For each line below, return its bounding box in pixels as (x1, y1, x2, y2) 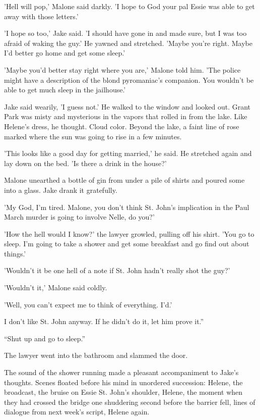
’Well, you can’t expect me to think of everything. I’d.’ (4, 299, 172, 309)
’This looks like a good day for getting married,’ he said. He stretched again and (4, 148, 252, 159)
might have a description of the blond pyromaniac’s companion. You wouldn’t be (4, 74, 254, 85)
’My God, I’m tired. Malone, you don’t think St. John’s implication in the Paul (4, 201, 249, 212)
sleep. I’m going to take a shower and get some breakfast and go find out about (4, 238, 249, 249)
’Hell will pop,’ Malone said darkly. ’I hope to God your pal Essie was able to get (4, 1, 255, 11)
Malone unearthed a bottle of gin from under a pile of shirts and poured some (4, 175, 245, 185)
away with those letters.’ (4, 11, 79, 21)
